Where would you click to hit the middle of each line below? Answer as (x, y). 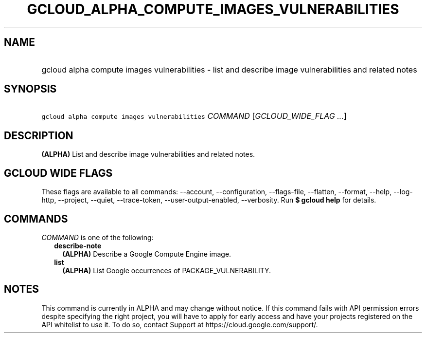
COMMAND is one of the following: (98, 237)
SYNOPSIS (30, 89)
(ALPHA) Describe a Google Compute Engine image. (147, 254)
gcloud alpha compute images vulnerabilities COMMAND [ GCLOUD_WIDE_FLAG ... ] (194, 116)
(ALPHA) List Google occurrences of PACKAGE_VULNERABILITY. (167, 270)
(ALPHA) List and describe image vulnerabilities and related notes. (148, 154)
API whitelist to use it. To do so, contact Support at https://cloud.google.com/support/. (180, 324)
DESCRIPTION (39, 135)
